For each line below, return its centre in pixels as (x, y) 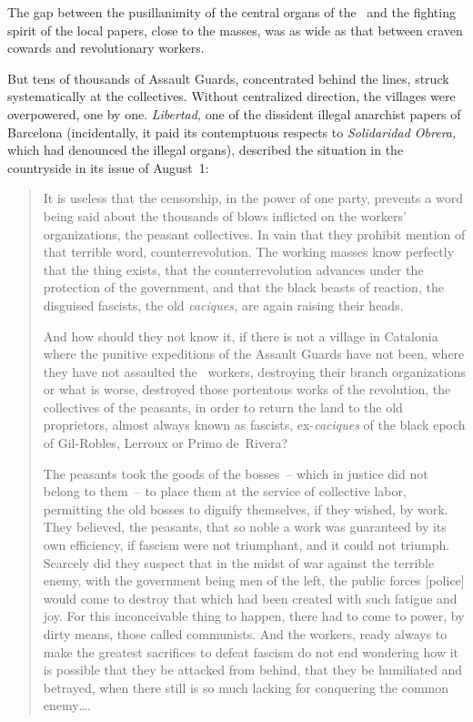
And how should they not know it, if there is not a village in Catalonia (241, 336)
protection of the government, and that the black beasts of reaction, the (243, 287)
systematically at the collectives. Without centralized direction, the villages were (231, 96)
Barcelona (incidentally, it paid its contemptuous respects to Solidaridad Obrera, (232, 132)
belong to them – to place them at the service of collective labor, (225, 491)
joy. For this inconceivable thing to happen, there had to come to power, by (254, 616)
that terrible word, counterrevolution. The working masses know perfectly (249, 252)
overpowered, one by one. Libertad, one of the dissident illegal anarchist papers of (234, 113)
